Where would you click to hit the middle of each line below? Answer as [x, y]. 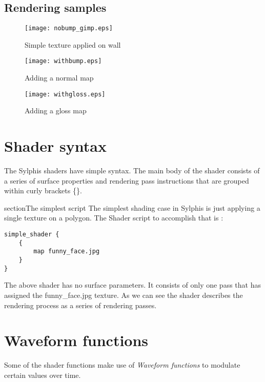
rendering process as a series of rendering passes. [80, 305]
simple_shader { [32, 235]
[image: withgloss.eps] [65, 94]
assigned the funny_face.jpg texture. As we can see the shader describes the [124, 295]
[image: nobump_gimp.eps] [69, 28]
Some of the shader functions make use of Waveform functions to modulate [122, 365]
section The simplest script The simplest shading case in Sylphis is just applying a [132, 207]
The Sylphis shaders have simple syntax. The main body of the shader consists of [132, 170]
